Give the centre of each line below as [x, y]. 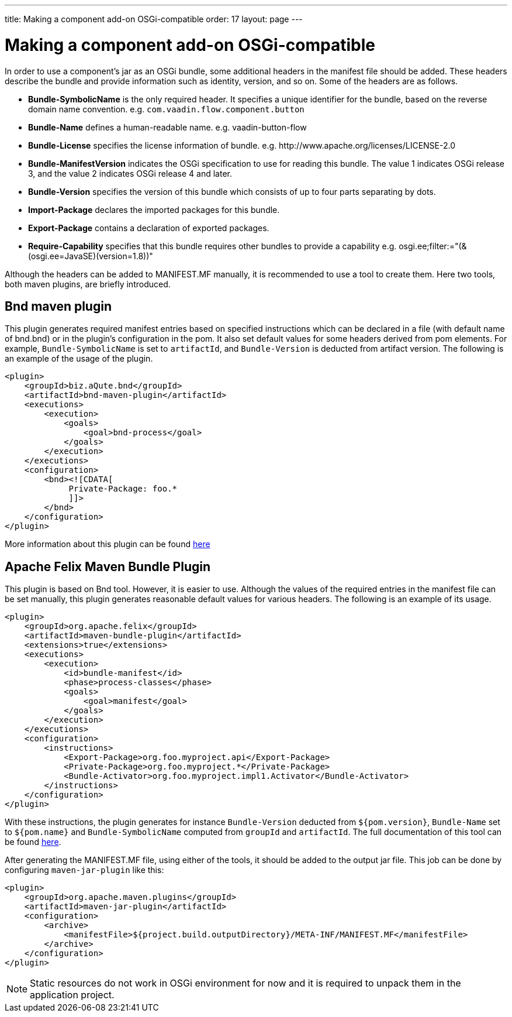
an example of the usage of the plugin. [79, 359]
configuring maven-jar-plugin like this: [84, 870]
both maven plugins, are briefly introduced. [88, 284]
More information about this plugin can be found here [108, 544]
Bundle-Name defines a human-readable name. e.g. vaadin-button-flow [167, 127]
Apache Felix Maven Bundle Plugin [108, 566]
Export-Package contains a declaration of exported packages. [149, 228]
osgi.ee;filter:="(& [433, 246]
